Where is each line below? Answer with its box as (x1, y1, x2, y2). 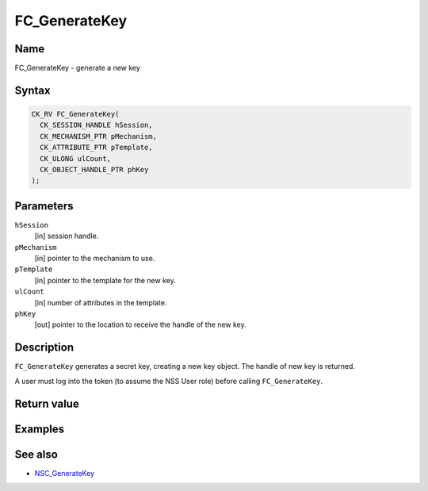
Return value (14, 397, 79, 410)
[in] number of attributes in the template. (34, 297, 167, 307)
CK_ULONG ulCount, (40, 154, 111, 163)
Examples (14, 422, 65, 435)
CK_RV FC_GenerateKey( (31, 109, 120, 119)
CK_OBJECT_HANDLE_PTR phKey (40, 165, 149, 175)
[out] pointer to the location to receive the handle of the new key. (34, 320, 247, 329)
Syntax (14, 83, 51, 97)
